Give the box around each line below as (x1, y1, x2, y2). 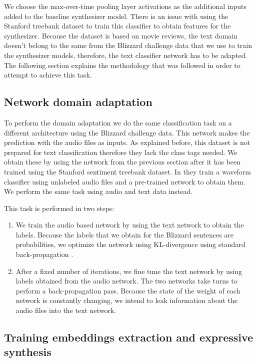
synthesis (4, 344, 51, 359)
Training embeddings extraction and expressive (4, 329, 253, 345)
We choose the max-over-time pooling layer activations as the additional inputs (4, 1, 246, 11)
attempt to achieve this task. (4, 69, 92, 80)
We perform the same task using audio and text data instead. (4, 186, 192, 196)
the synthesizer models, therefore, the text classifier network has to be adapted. (4, 49, 247, 60)
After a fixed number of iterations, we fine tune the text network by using (15, 265, 242, 276)
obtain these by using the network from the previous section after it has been (4, 156, 241, 167)
